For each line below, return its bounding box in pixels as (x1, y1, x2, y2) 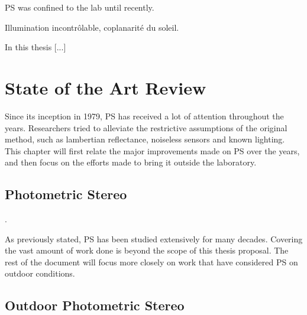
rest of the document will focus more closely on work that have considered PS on (5, 255, 298, 268)
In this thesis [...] (5, 41, 66, 53)
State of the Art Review (5, 75, 206, 99)
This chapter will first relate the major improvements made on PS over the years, (5, 144, 300, 157)
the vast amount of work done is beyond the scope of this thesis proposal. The (5, 244, 289, 256)
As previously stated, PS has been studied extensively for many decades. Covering (5, 232, 303, 245)
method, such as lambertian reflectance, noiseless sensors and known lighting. (5, 133, 285, 145)
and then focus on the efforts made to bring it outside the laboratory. (5, 156, 257, 168)
